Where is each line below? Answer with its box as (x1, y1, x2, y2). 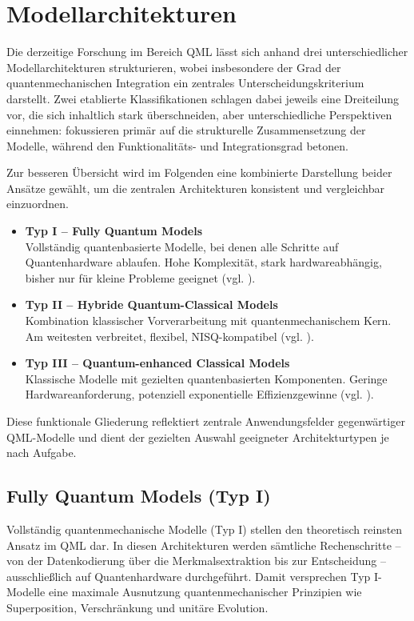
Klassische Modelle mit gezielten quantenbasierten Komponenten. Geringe (25, 370, 388, 387)
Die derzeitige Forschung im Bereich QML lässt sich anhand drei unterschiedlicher (6, 43, 408, 60)
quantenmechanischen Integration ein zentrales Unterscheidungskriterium (6, 74, 364, 91)
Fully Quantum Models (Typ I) (6, 483, 271, 508)
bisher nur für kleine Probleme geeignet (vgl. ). (25, 269, 256, 286)
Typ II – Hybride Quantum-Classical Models (25, 296, 278, 313)
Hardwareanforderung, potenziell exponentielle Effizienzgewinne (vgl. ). (25, 386, 374, 403)
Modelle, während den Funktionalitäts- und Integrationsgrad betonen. (6, 137, 348, 154)
